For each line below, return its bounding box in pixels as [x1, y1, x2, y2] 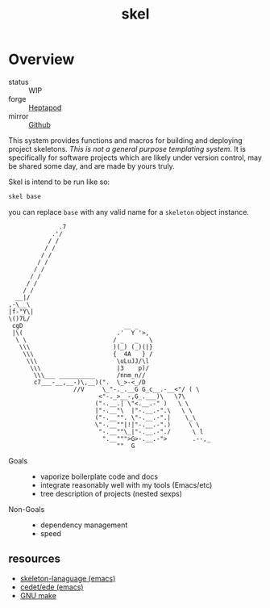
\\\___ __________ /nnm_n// [33, 371, 147, 379]
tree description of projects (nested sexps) [39, 488, 183, 498]
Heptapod [28, 103, 62, 112]
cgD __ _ [11, 321, 139, 329]
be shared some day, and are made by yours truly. [8, 161, 175, 170]
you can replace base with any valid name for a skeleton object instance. [8, 207, 250, 216]
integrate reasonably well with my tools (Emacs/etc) [39, 480, 213, 489]
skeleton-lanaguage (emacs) [19, 573, 116, 583]
